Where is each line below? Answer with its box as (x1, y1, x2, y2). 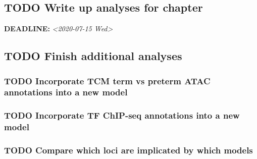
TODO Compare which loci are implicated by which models (4, 144, 253, 156)
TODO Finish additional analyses (4, 48, 182, 64)
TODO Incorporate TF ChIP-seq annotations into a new (4, 109, 240, 122)
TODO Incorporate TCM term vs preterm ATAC (4, 74, 211, 87)
